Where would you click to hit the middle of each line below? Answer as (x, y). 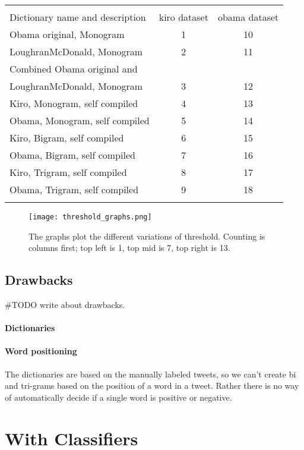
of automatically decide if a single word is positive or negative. (118, 397)
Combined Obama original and (74, 69)
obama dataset (248, 17)
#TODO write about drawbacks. (65, 305)
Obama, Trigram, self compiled (74, 189)
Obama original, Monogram (67, 34)
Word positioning (41, 351)
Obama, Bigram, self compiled (72, 155)
